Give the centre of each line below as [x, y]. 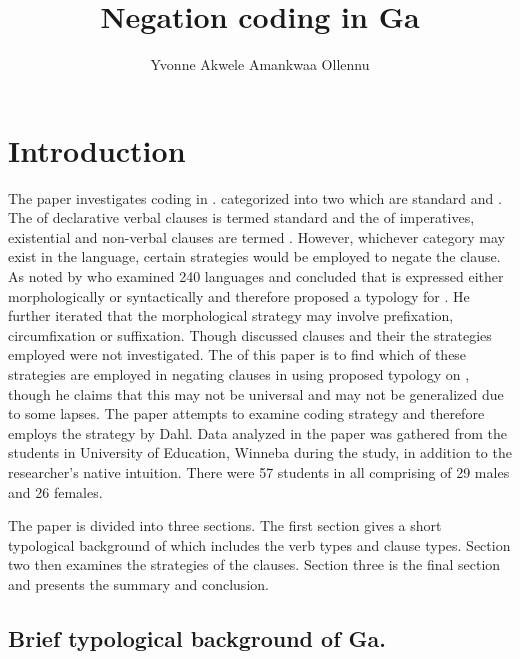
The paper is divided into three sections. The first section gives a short [225, 525]
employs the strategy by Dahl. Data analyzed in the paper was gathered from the [257, 432]
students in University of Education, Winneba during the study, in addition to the [260, 452]
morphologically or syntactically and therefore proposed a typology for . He [239, 295]
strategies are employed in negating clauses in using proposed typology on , [239, 374]
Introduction [97, 149]
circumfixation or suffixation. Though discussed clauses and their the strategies [250, 334]
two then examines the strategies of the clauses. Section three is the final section [254, 564]
